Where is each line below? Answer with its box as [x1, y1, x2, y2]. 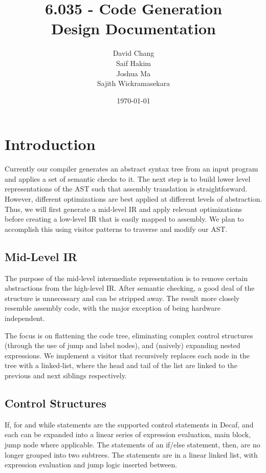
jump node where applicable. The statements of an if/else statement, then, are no [5, 439, 260, 449]
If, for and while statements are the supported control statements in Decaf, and [5, 419, 254, 429]
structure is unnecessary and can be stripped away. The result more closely [5, 292, 240, 303]
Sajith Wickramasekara [97, 78, 170, 89]
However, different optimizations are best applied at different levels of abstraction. [5, 193, 262, 204]
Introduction [5, 134, 96, 155]
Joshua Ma [116, 68, 151, 78]
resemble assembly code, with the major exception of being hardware [5, 303, 220, 313]
